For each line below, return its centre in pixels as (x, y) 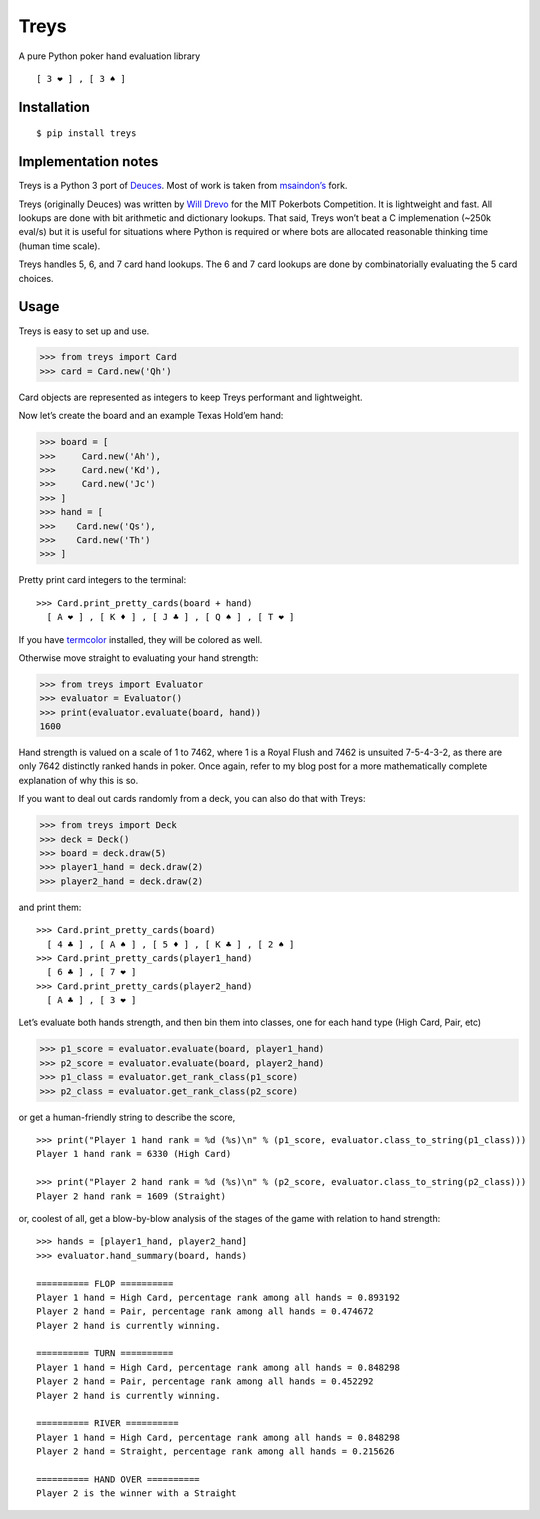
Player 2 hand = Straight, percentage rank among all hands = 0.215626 (215, 1451)
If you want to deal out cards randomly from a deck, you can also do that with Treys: (192, 799)
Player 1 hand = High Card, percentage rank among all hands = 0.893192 (218, 1297)
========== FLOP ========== (105, 1283)
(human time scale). (59, 246)
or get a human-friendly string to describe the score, (127, 1117)
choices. (36, 278)
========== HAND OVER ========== (118, 1479)
